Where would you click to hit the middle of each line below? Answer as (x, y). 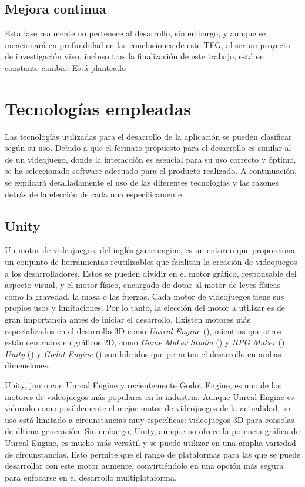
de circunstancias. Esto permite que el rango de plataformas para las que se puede (153, 454)
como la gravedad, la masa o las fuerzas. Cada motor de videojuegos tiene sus (145, 296)
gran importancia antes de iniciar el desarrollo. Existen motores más (128, 319)
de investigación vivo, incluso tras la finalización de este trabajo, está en (135, 56)
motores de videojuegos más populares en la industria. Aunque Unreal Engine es (150, 396)
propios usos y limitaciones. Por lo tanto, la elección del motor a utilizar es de (145, 308)
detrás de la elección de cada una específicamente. (95, 194)
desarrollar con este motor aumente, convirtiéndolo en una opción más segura (144, 466)
